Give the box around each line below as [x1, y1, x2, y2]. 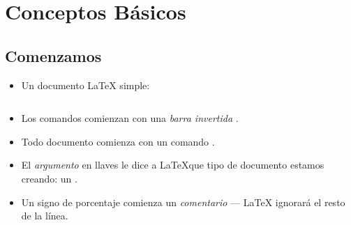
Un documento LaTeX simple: [21, 77, 150, 92]
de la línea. [21, 208, 68, 223]
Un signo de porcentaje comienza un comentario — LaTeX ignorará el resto [21, 194, 345, 209]
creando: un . [21, 171, 77, 185]
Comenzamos [5, 45, 102, 66]
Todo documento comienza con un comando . [21, 134, 215, 148]
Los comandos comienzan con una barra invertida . [21, 111, 239, 125]
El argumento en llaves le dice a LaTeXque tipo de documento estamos [21, 157, 324, 172]
